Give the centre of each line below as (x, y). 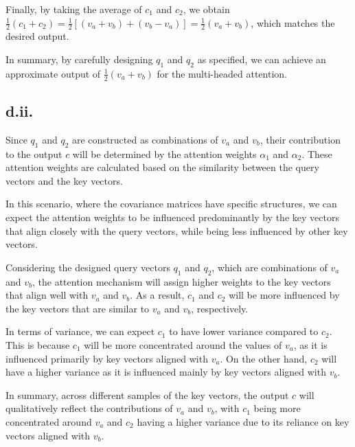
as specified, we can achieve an (262, 59)
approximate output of (53, 73)
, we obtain (206, 9)
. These (317, 153)
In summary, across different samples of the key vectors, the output (147, 394)
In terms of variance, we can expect (80, 331)
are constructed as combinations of (145, 139)
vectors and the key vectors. (64, 180)
